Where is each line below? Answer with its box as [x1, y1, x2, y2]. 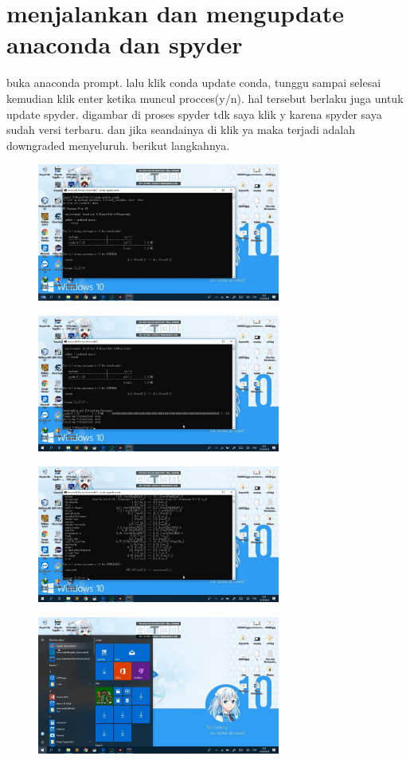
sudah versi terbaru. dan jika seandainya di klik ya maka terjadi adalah [6, 121, 355, 138]
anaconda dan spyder [6, 28, 243, 61]
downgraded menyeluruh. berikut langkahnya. [6, 136, 230, 153]
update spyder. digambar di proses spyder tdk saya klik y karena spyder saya [6, 105, 382, 122]
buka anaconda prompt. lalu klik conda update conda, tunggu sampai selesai [6, 74, 381, 91]
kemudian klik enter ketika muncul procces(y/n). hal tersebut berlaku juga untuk [6, 89, 404, 106]
